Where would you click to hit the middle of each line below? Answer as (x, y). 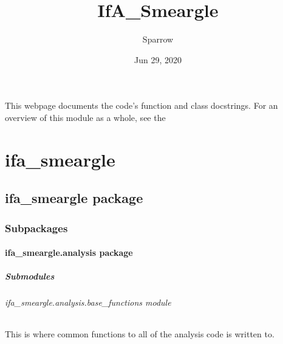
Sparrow (158, 39)
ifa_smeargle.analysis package (69, 253)
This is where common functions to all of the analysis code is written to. (140, 334)
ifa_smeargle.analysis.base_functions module (88, 302)
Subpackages (36, 228)
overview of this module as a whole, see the (85, 117)
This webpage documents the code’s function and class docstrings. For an (141, 105)
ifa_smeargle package (74, 198)
